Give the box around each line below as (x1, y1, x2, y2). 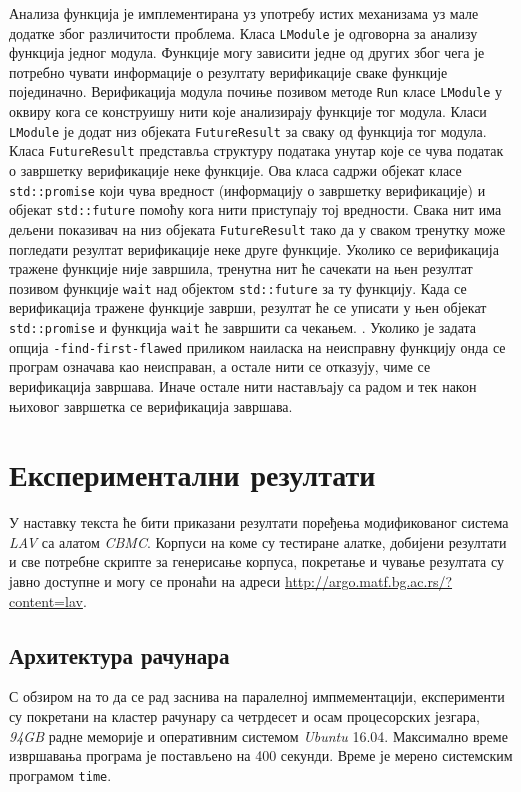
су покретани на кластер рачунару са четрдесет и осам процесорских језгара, (9, 705, 480, 726)
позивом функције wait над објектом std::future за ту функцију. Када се (9, 277, 467, 298)
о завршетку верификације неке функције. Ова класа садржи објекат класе (9, 160, 462, 180)
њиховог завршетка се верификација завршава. (9, 395, 293, 416)
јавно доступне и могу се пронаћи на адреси (9, 571, 281, 591)
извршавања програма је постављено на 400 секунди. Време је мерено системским (9, 745, 513, 766)
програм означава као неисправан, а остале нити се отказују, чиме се (9, 356, 431, 377)
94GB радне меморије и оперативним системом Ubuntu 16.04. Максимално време (9, 725, 508, 746)
